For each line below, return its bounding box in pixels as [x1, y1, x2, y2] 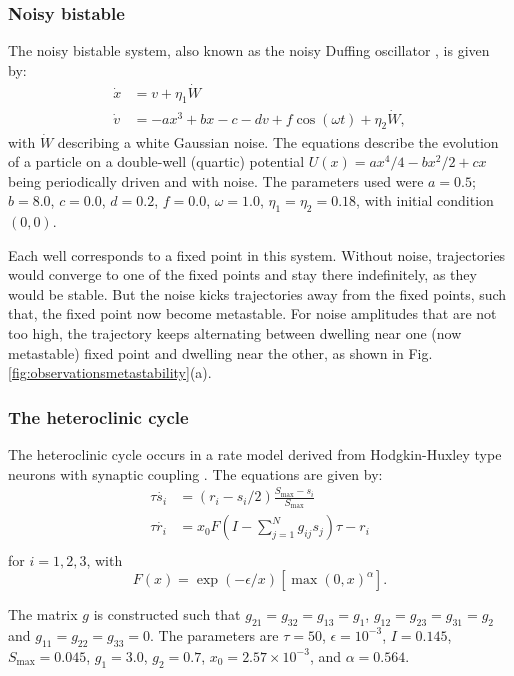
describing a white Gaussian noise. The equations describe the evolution [57, 131, 499, 152]
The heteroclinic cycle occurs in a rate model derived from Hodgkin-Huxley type [8, 444, 502, 465]
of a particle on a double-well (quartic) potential [8, 151, 305, 172]
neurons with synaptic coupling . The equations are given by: [8, 463, 383, 484]
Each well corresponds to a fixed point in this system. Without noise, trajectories [8, 244, 506, 265]
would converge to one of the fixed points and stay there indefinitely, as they [8, 264, 477, 285]
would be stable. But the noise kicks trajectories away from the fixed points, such [8, 283, 507, 304]
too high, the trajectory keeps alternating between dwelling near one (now [8, 323, 462, 344]
